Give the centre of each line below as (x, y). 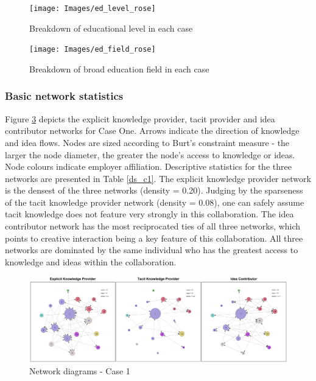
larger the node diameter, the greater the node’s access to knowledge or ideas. (150, 154)
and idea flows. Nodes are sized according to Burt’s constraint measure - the (147, 142)
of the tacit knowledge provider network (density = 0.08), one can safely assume (155, 202)
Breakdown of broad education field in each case (119, 68)
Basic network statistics (64, 96)
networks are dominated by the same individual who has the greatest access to (152, 250)
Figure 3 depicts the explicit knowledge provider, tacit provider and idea (140, 118)
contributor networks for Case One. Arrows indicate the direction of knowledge (152, 131)
